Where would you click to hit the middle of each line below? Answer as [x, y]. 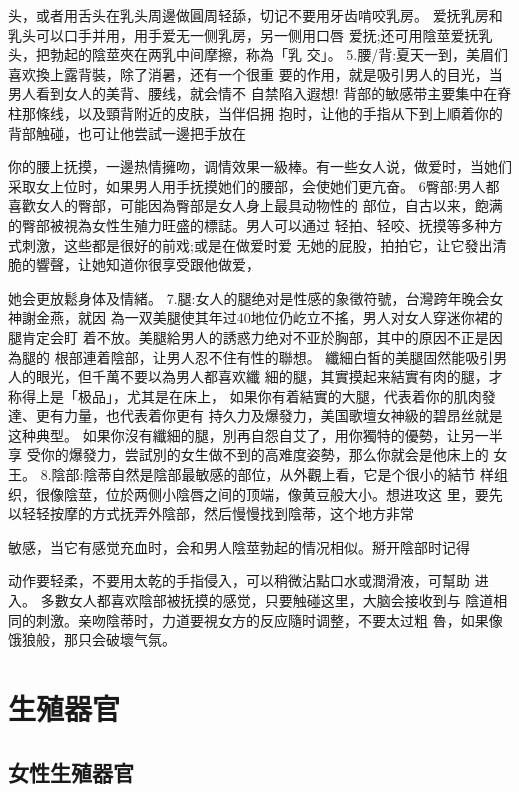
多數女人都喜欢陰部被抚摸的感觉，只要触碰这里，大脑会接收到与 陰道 [267, 600]
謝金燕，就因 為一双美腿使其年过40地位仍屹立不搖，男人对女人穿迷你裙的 [262, 317]
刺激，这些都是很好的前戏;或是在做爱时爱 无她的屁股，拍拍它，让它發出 [257, 244]
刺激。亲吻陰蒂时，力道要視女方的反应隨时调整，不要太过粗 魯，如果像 [269, 619]
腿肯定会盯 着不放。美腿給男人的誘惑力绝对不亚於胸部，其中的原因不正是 [248, 336]
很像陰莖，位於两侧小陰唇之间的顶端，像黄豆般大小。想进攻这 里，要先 [269, 493]
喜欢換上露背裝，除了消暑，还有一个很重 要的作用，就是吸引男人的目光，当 [255, 73]
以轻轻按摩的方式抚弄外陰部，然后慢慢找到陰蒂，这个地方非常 [211, 513]
